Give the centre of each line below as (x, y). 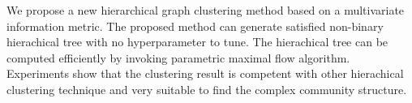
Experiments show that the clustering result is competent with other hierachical (205, 73)
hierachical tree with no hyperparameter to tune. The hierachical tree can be (197, 42)
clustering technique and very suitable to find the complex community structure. (207, 89)
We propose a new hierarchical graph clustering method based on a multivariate (206, 10)
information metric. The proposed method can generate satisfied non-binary (195, 26)
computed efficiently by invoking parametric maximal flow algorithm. (178, 57)
